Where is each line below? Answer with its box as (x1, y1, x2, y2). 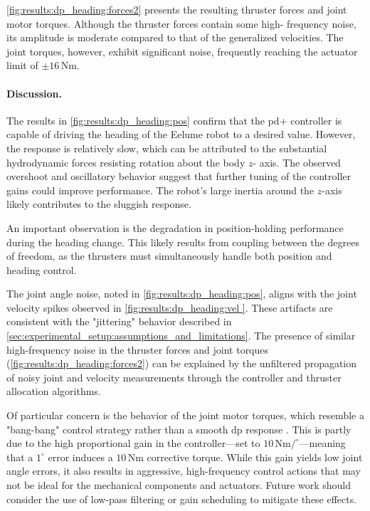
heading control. (6, 262, 77, 277)
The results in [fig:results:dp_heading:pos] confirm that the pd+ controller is (6, 112, 342, 127)
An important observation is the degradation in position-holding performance (6, 220, 344, 235)
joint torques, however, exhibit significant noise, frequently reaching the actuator (6, 43, 358, 58)
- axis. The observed (253, 154, 341, 169)
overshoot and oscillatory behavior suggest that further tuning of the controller (6, 169, 351, 184)
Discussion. (6, 85, 62, 100)
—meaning (299, 436, 346, 451)
